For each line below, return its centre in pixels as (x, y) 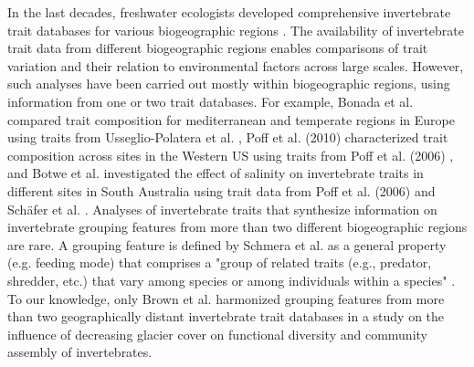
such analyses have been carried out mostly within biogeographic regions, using (229, 84)
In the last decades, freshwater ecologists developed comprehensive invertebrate (229, 12)
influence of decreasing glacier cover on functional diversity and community (217, 334)
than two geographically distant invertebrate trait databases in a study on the (226, 316)
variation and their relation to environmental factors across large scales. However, (236, 65)
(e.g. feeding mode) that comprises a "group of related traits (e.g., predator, (220, 262)
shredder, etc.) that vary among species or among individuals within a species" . (232, 280)
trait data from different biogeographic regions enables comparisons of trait (218, 48)
